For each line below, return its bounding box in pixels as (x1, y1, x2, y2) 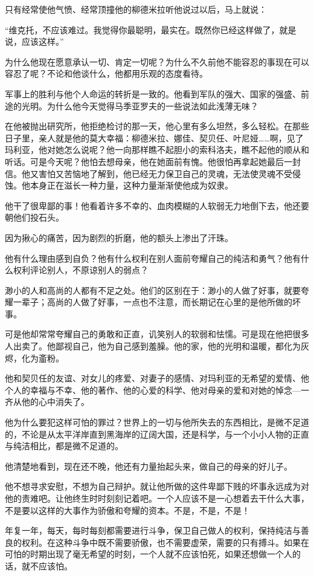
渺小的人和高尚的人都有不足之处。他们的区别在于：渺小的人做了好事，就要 (5, 283, 301, 296)
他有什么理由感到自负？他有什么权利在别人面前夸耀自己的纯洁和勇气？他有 (5, 251, 301, 264)
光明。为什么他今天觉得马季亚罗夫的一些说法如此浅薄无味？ (21, 99, 258, 112)
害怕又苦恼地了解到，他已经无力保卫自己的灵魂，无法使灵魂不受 (38, 167, 292, 180)
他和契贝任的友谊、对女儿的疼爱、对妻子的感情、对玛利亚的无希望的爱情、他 (5, 372, 309, 384)
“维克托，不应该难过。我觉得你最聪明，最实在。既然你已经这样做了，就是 (5, 23, 296, 36)
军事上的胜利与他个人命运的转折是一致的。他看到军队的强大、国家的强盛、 (5, 87, 301, 100)
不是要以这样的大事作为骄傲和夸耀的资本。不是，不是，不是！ (5, 503, 250, 516)
